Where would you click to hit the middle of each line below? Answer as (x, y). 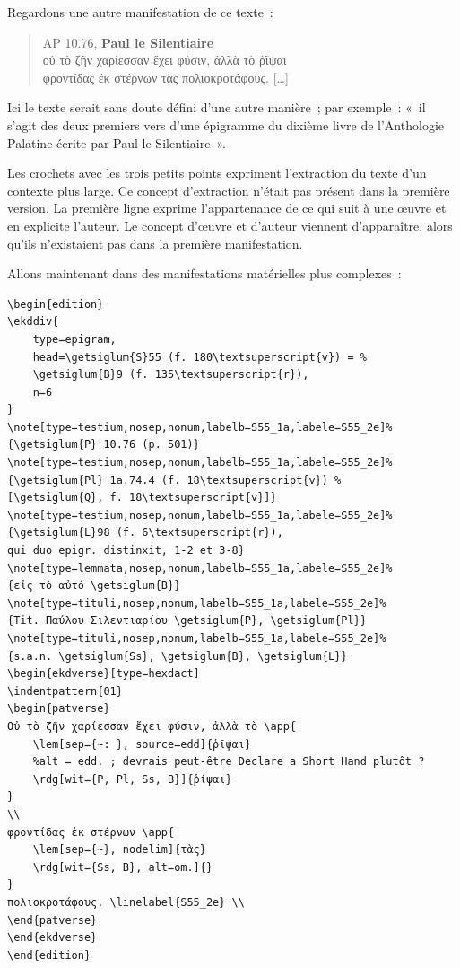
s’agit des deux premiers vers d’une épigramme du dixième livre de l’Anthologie (226, 124)
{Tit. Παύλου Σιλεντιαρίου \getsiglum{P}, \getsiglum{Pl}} (187, 621)
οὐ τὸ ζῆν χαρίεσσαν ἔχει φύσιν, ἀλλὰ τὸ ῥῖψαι (165, 60)
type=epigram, (74, 339)
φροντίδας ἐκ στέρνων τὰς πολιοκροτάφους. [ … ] (165, 77)
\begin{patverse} (59, 709)
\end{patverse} (52, 920)
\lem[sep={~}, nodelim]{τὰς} (119, 850)
